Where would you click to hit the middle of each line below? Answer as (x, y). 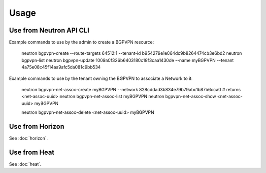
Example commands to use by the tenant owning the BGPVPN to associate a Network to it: (101, 78)
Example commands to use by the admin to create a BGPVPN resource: (82, 42)
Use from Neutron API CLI (49, 30)
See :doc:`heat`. (25, 164)
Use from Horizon (37, 126)
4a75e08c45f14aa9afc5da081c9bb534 (61, 67)
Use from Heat (32, 152)
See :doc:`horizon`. (29, 138)
